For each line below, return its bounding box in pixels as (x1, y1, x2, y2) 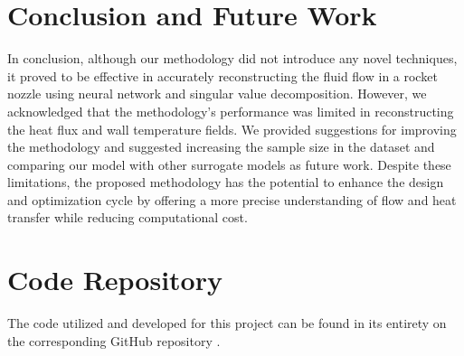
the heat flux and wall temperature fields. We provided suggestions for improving (7, 119, 457, 138)
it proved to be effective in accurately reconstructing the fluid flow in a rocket (7, 66, 438, 85)
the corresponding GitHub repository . (7, 331, 221, 350)
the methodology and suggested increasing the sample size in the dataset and (7, 137, 435, 156)
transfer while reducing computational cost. (7, 208, 248, 227)
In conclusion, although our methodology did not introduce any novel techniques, (7, 49, 458, 68)
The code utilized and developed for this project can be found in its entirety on (7, 314, 447, 333)
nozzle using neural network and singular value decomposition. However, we (7, 84, 427, 103)
